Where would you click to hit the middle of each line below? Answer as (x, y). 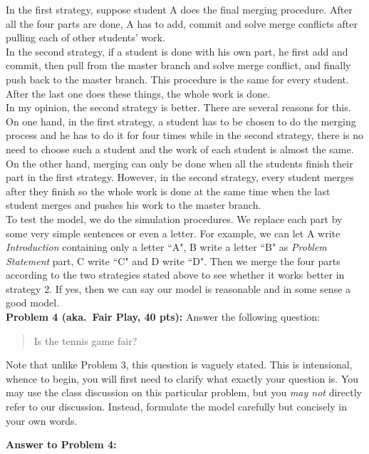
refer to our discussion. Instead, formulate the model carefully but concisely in (176, 407)
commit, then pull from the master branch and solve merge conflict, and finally (178, 65)
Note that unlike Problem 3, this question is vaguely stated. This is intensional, (179, 365)
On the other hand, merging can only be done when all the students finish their (180, 163)
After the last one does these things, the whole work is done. (138, 93)
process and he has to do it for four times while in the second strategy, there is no (184, 135)
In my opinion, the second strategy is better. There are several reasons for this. (178, 107)
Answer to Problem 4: (61, 444)
